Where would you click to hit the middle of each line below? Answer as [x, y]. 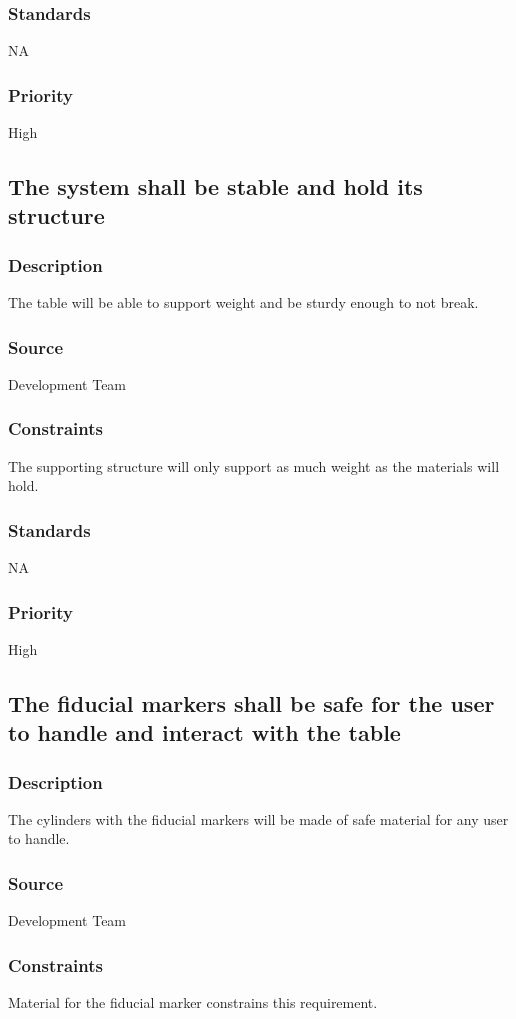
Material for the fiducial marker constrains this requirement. [193, 1002]
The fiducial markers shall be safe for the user [251, 702]
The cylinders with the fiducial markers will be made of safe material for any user [258, 818]
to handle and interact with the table [204, 732]
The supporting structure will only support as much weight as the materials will [254, 465]
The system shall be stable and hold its [215, 186]
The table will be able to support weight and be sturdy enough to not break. [243, 302]
